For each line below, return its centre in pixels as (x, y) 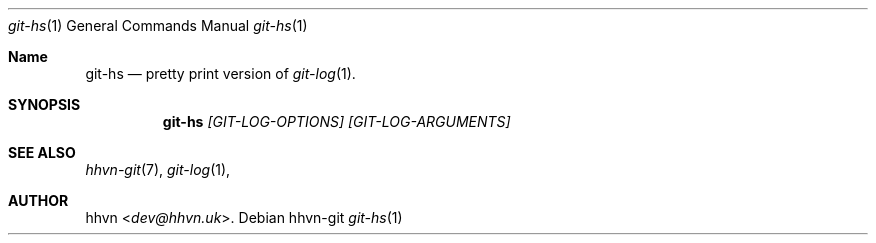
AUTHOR (38, 200)
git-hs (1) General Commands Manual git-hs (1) (158, 25)
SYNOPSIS (44, 104)
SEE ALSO (42, 152)
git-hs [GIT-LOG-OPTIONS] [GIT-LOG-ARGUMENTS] (336, 121)
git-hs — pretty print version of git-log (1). (220, 73)
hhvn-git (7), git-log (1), (158, 169)
